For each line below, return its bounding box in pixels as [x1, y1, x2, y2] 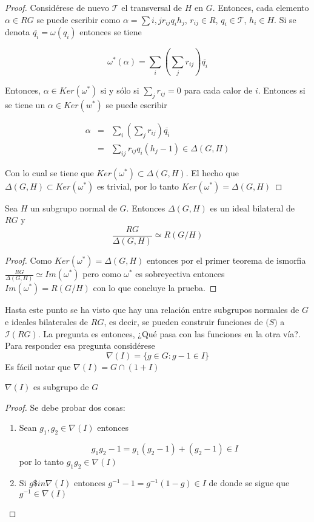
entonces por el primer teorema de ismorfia [146, 254, 306, 267]
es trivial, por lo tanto [96, 179, 179, 192]
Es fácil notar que [5, 360, 71, 373]
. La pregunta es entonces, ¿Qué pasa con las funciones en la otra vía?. [38, 327, 301, 340]
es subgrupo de [33, 380, 89, 393]
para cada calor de [184, 84, 253, 97]
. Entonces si [258, 84, 306, 97]
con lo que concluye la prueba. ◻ [93, 281, 217, 294]
